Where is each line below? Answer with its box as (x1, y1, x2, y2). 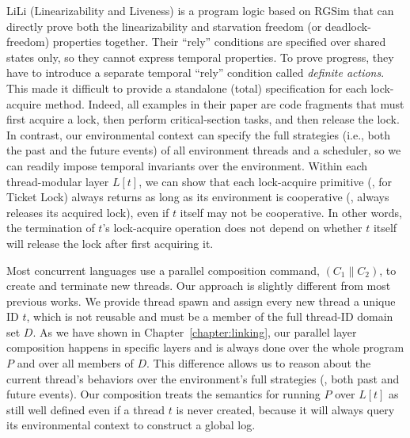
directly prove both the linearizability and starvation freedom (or (6, 17, 322, 34)
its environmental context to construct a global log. (6, 417, 256, 433)
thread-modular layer (6, 173, 109, 189)
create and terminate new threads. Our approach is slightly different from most (6, 277, 391, 294)
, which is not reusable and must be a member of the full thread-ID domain (26, 308, 393, 325)
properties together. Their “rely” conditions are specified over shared (52, 33, 386, 50)
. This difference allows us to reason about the (146, 355, 371, 371)
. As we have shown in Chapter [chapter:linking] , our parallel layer (32, 323, 357, 340)
